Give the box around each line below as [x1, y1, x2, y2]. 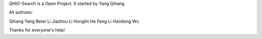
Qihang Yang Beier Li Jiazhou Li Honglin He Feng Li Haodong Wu [9, 18, 139, 24]
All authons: [9, 10, 33, 15]
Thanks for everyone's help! [9, 27, 65, 33]
